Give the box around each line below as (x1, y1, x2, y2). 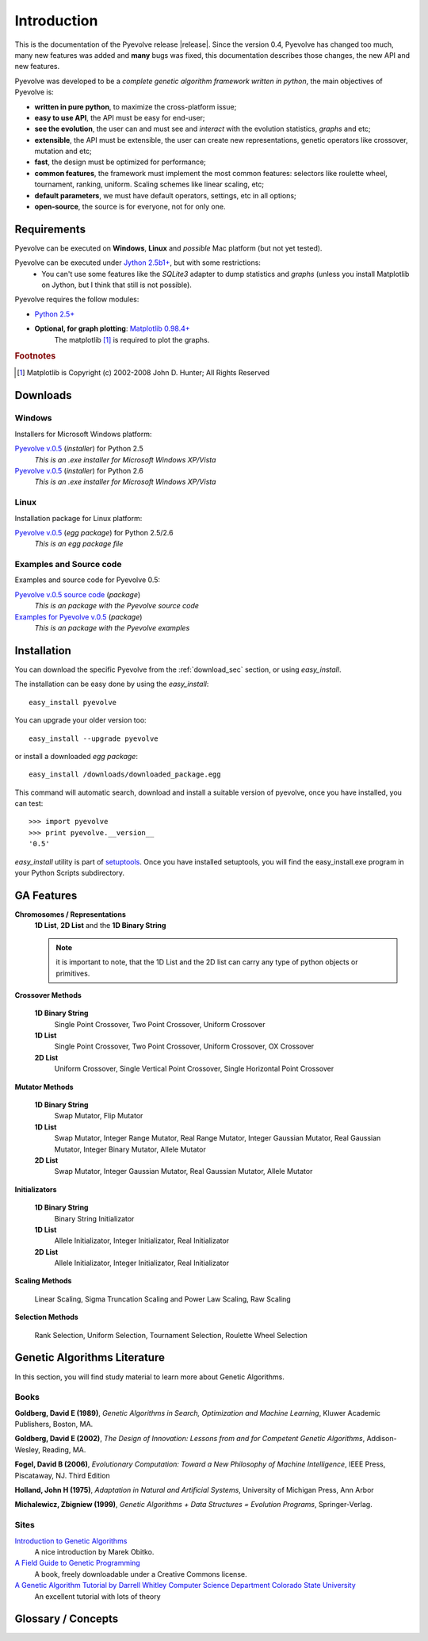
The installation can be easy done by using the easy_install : (14, 679, 209, 689)
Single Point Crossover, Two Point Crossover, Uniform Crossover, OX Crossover (54, 1041, 315, 1051)
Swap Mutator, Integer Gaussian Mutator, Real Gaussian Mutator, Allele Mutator (54, 1167, 313, 1176)
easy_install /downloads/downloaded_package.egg (29, 770, 221, 779)
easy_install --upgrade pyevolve (29, 734, 159, 743)
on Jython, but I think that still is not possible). (41, 280, 192, 289)
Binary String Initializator (54, 1213, 135, 1223)
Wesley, (14, 1444, 41, 1455)
